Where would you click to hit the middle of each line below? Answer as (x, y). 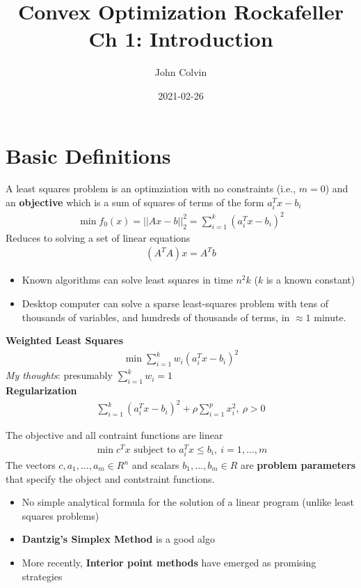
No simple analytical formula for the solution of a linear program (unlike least (188, 502)
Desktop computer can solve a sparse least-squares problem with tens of (175, 303)
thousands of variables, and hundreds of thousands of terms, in (156, 317)
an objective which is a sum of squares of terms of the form (135, 202)
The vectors (31, 465)
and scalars (155, 465)
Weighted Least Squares (65, 340)
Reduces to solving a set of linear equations (98, 237)
